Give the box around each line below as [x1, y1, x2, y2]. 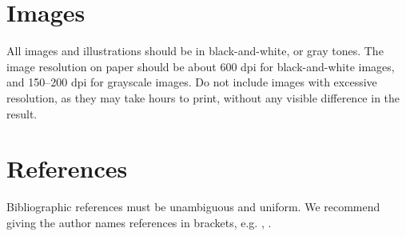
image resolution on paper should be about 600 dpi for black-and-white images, [6, 58, 395, 74]
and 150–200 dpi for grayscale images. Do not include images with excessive [6, 74, 377, 90]
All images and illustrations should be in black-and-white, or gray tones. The [6, 42, 384, 59]
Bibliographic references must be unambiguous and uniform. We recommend [6, 198, 380, 215]
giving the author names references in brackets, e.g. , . [6, 214, 272, 230]
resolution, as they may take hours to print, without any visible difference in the [6, 89, 400, 106]
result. [6, 105, 38, 122]
